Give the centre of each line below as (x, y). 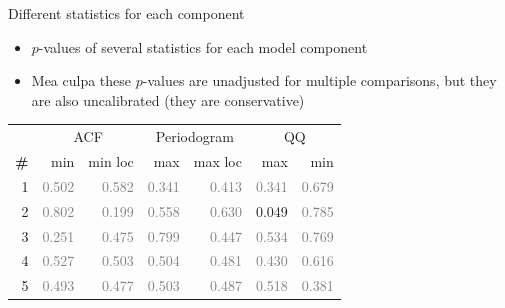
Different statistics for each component (126, 13)
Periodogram (194, 136)
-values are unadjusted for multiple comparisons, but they (319, 80)
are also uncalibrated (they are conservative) (168, 99)
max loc (217, 160)
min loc (111, 160)
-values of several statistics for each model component (203, 46)
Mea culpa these (81, 80)
